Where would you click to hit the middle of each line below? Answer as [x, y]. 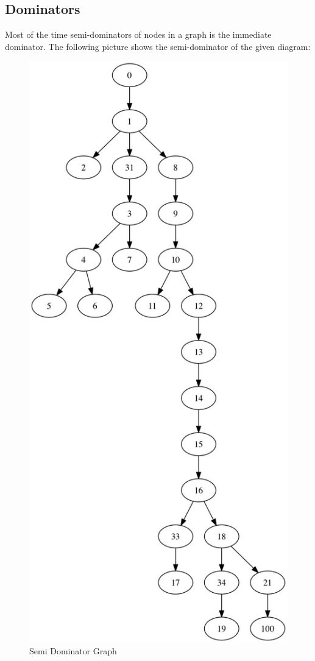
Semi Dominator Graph [73, 651]
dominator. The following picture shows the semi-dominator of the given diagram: [158, 46]
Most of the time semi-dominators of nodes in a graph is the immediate [138, 34]
